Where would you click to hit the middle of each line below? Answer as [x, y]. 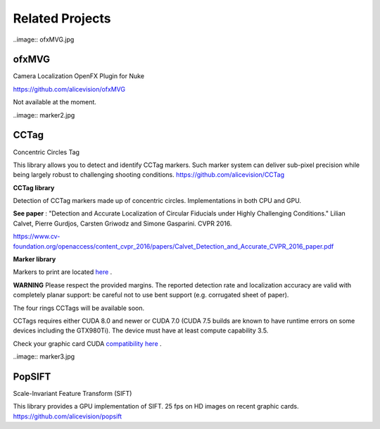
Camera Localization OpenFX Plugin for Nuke [78, 76]
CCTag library [34, 187]
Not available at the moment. [55, 102]
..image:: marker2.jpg [44, 115]
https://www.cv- [37, 237]
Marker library [34, 259]
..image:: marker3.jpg [44, 356]
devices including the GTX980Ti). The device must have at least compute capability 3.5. [141, 330]
